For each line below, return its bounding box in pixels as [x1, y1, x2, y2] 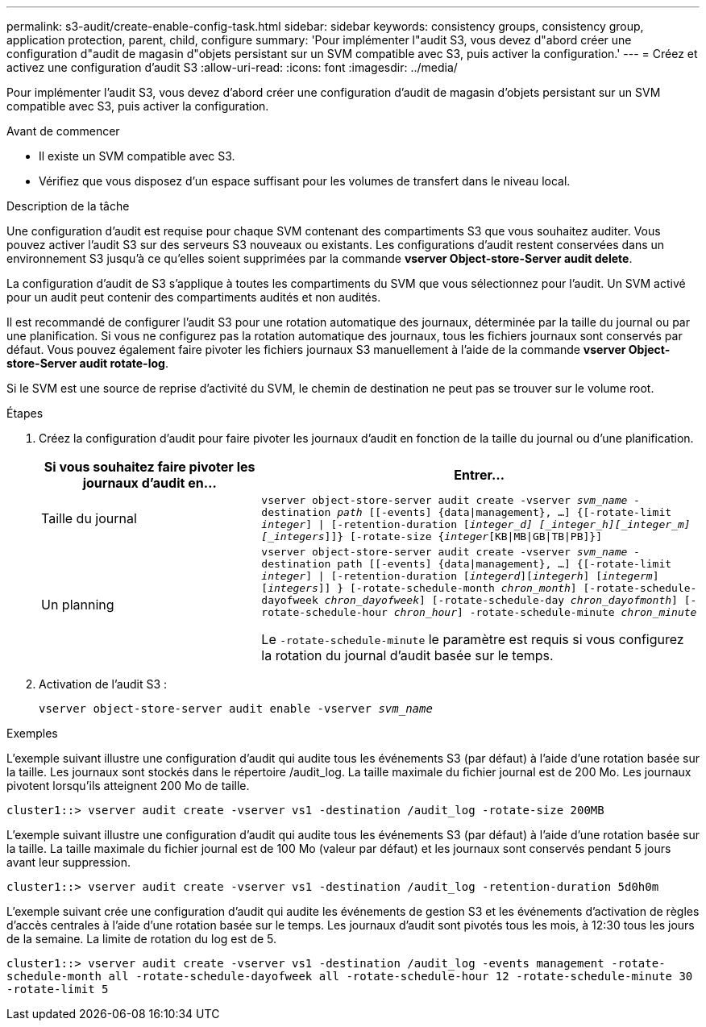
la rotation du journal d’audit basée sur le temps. [261, 647, 554, 663]
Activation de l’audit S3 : [39, 677, 168, 691]
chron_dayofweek [324, 594, 420, 606]
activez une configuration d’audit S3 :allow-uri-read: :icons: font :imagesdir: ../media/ [6, 60, 458, 74]
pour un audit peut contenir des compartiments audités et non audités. [6, 290, 381, 304]
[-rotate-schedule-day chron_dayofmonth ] [431, 594, 678, 606]
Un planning [41, 597, 114, 613]
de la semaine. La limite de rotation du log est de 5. [6, 932, 277, 946]
